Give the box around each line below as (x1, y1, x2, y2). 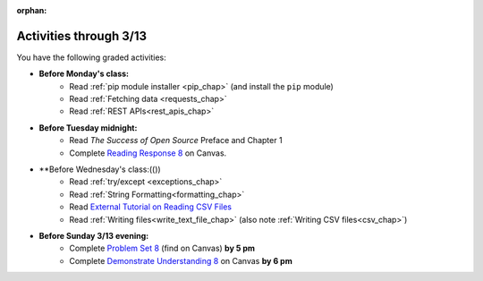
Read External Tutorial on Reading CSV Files (69, 201, 233, 212)
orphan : (16, 5, 47, 15)
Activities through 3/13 (16, 28, 148, 44)
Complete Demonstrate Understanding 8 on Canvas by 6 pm (69, 255, 292, 266)
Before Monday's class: (38, 68, 130, 80)
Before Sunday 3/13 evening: (38, 230, 149, 241)
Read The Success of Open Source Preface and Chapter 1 (69, 135, 283, 146)
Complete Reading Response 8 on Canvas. (69, 148, 227, 158)
